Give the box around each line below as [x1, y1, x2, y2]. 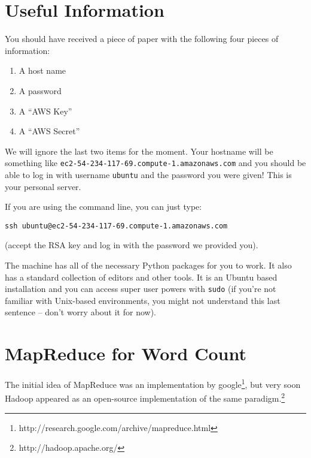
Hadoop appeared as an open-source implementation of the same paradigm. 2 [5, 390, 285, 405]
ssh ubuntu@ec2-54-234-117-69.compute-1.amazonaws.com [5, 221, 228, 230]
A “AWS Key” [19, 104, 72, 117]
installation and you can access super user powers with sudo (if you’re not [5, 282, 276, 295]
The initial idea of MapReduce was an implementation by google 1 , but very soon [5, 376, 301, 390]
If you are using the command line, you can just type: [5, 200, 202, 213]
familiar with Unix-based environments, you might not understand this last [5, 294, 280, 306]
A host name [19, 64, 66, 77]
